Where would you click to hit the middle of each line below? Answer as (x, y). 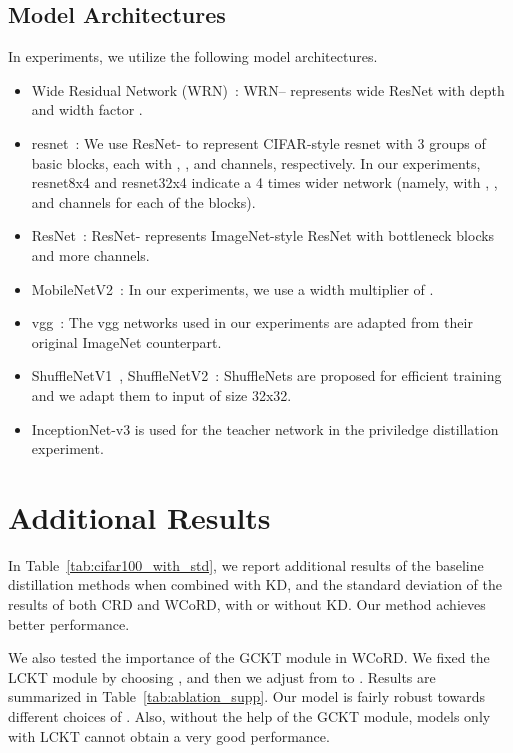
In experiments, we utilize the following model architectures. (193, 56)
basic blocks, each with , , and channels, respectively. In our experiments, (256, 162)
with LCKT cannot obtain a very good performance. (169, 735)
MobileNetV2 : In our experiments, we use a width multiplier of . (232, 288)
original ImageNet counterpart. (126, 341)
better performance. (69, 623)
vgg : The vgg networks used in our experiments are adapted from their (252, 322)
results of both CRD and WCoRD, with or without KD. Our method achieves (247, 604)
